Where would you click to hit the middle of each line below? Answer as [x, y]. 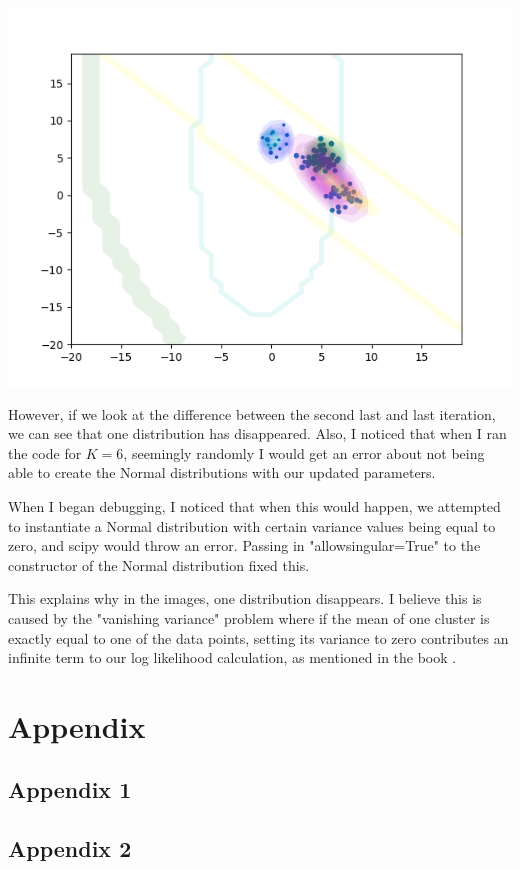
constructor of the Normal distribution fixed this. [159, 564]
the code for [45, 452]
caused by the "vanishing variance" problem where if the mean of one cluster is [249, 617]
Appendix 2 [70, 848]
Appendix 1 [70, 789]
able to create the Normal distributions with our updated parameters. [222, 472]
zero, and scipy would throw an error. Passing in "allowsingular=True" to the [244, 545]
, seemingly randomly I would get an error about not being [304, 452]
